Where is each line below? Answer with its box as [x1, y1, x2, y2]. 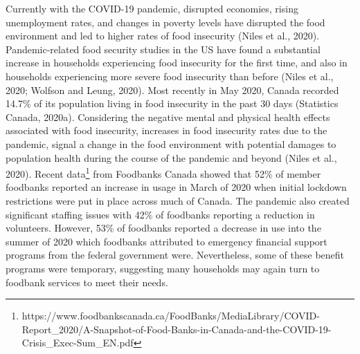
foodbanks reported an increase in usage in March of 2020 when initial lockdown [6, 180, 347, 194]
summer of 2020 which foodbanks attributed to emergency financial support [6, 234, 327, 248]
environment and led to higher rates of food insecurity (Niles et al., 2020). [6, 28, 320, 43]
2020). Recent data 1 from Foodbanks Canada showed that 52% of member [6, 165, 321, 180]
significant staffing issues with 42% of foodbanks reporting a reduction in [6, 207, 315, 221]
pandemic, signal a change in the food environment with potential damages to [6, 136, 336, 151]
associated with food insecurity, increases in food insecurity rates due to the [6, 123, 327, 138]
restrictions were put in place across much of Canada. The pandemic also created [6, 193, 350, 207]
